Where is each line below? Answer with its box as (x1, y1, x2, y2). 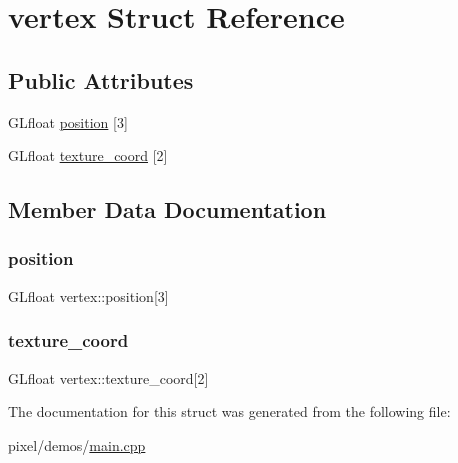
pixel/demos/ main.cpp (8, 434, 146, 455)
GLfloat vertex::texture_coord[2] (8, 367, 209, 388)
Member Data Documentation (8, 194, 327, 225)
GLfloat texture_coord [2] (8, 145, 168, 166)
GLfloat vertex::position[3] (8, 285, 169, 306)
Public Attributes (8, 64, 194, 95)
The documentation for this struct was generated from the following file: (8, 401, 451, 422)
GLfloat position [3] (8, 111, 128, 132)
